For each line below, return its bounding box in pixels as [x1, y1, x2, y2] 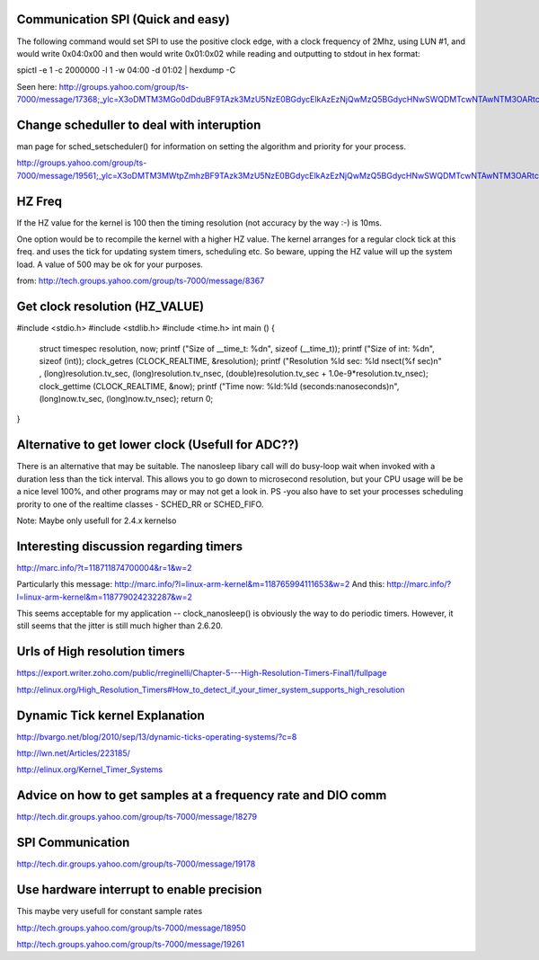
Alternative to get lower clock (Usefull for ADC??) [16, 437, 300, 453]
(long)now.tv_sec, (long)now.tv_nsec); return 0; [39, 394, 214, 404]
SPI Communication [16, 835, 130, 850]
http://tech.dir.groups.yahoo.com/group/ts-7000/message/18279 [16, 812, 258, 822]
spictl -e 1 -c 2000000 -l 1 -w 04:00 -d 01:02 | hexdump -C [16, 65, 236, 76]
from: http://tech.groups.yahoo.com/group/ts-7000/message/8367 [16, 275, 265, 287]
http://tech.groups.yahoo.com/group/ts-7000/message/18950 [16, 922, 246, 933]
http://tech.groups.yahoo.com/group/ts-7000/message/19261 [16, 938, 245, 949]
